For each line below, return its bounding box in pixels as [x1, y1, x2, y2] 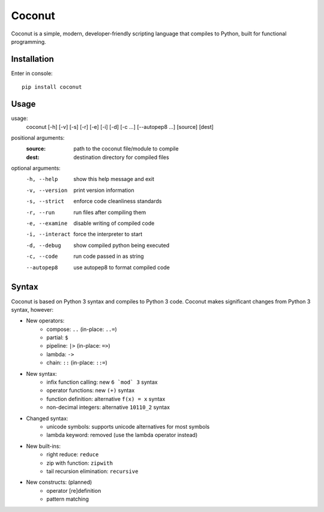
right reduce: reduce [46, 451, 99, 458]
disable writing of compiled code [73, 219, 155, 227]
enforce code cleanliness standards [73, 198, 162, 205]
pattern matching [46, 495, 89, 503]
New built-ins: [26, 442, 61, 450]
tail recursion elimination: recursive [46, 468, 139, 475]
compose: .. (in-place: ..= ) [46, 326, 117, 333]
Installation [11, 54, 54, 64]
